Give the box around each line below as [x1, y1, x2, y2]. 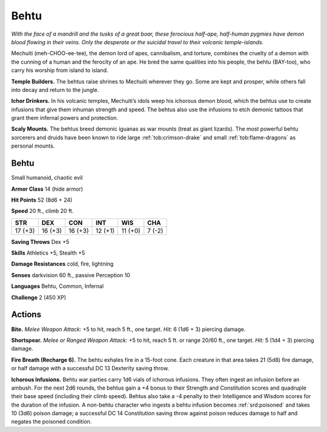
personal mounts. [11, 142, 55, 149]
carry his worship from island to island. [11, 67, 108, 74]
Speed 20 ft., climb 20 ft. [11, 208, 74, 215]
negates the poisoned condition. [11, 418, 92, 425]
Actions [11, 309, 42, 320]
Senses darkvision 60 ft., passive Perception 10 [11, 271, 130, 278]
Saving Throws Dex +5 [11, 238, 70, 245]
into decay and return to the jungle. [11, 86, 99, 93]
